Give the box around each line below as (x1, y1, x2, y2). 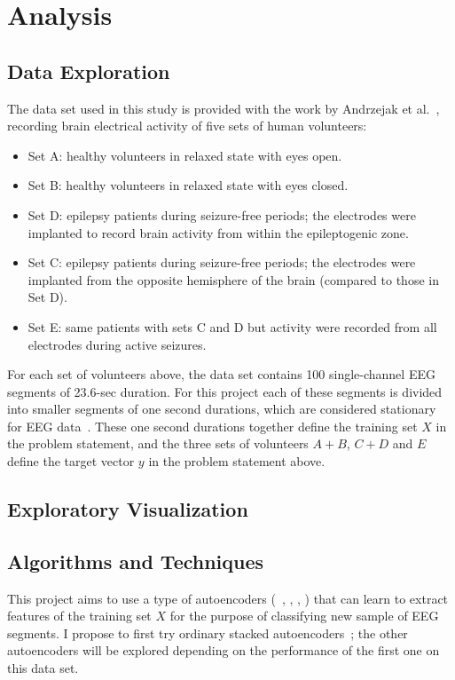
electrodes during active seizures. (27, 335, 207, 353)
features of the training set (7, 606, 152, 625)
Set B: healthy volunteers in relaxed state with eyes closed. (27, 176, 349, 194)
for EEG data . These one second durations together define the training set (7, 416, 418, 435)
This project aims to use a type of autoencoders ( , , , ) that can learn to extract (7, 589, 449, 607)
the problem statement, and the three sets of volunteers (7, 434, 309, 453)
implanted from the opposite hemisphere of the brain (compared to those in (27, 270, 439, 289)
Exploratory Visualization (7, 495, 248, 523)
